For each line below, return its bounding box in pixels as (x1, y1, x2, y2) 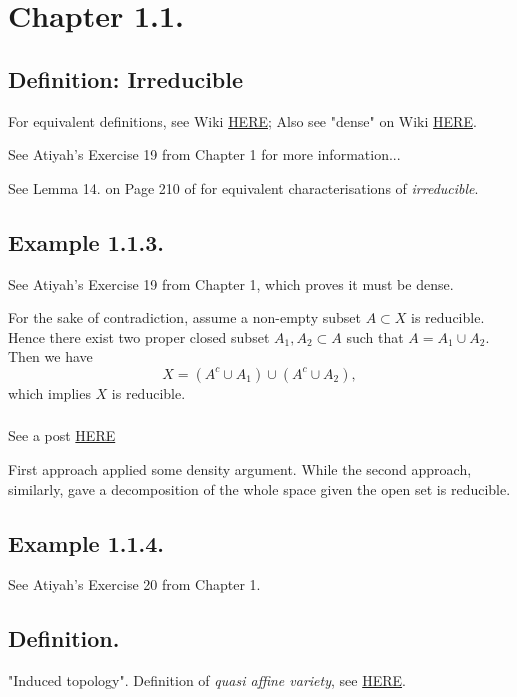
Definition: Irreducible (8, 63, 244, 94)
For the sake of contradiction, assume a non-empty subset (8, 307, 361, 328)
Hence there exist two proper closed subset (8, 326, 270, 347)
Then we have (8, 346, 93, 367)
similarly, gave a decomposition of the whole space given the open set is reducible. (8, 478, 511, 499)
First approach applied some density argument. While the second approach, (8, 459, 472, 480)
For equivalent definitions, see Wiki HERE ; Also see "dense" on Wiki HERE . (8, 110, 477, 131)
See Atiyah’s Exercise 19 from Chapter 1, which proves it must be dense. (8, 273, 454, 294)
